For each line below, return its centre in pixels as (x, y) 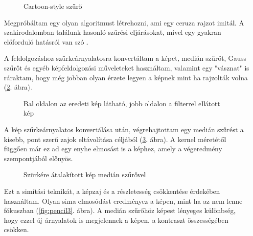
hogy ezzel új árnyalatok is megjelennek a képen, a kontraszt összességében (116, 220)
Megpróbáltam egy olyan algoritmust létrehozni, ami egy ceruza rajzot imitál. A (124, 22)
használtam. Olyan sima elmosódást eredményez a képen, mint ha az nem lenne (123, 201)
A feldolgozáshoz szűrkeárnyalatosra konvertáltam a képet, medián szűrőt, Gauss (125, 58)
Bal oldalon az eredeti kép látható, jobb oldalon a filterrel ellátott (122, 103)
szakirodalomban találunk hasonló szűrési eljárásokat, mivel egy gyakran (113, 32)
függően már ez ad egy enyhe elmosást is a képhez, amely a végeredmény (113, 149)
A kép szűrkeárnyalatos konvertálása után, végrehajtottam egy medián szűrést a (124, 129)
